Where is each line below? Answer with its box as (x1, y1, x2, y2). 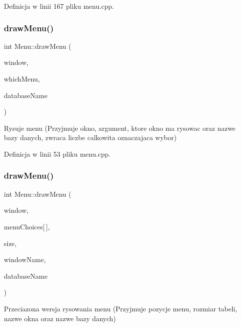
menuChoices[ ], (4, 221, 50, 231)
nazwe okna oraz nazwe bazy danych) (4, 313, 116, 323)
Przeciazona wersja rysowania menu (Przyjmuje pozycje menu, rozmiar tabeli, (4, 303, 238, 313)
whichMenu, (4, 74, 40, 83)
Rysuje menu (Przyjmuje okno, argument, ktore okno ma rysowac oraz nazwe (4, 123, 236, 133)
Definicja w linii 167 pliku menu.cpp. (4, 1, 114, 11)
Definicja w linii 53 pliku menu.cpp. (4, 148, 111, 159)
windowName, (4, 254, 46, 265)
